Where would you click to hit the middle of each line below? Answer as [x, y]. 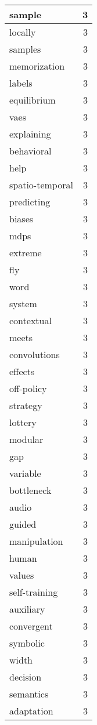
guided [23, 524]
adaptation [31, 711]
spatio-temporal [41, 185]
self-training [34, 592]
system [23, 303]
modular [26, 439]
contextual [30, 320]
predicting [30, 202]
